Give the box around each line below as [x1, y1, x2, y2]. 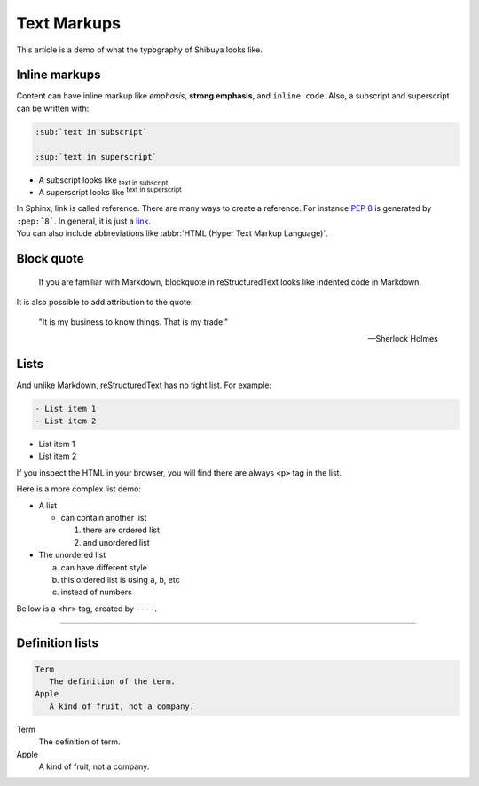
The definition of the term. [49, 677, 177, 687]
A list [38, 499, 58, 510]
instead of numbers [60, 586, 132, 598]
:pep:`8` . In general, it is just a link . [16, 216, 151, 226]
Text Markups [16, 13, 122, 33]
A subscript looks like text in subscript [38, 174, 169, 187]
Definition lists [16, 635, 99, 650]
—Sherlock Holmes [367, 333, 438, 343]
